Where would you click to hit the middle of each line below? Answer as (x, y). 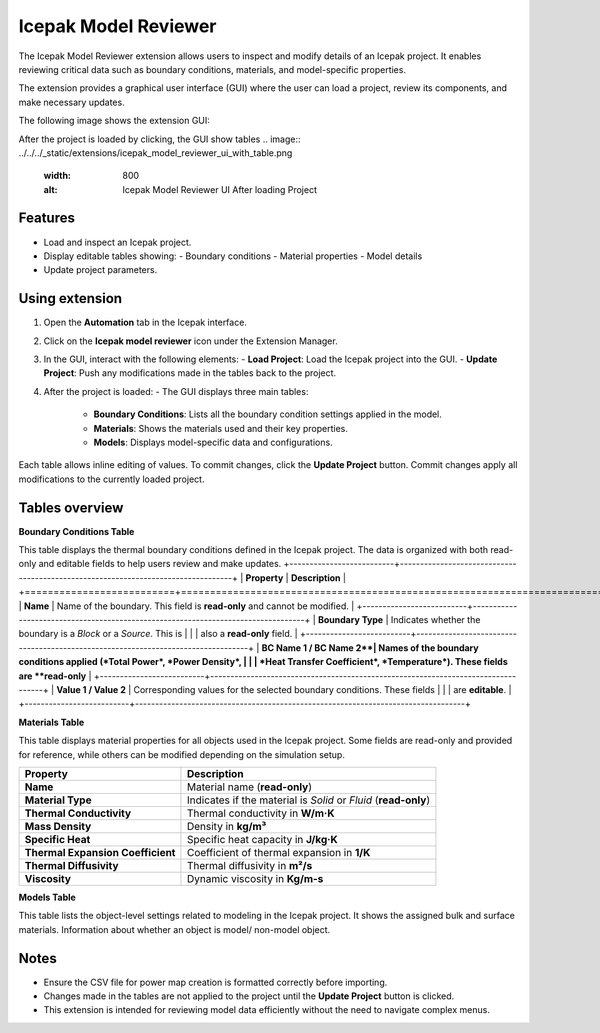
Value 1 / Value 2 (91, 689)
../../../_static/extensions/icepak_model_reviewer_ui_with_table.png (155, 152)
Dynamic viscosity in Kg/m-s (255, 878)
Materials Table (51, 722)
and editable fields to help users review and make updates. (160, 564)
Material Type (58, 800)
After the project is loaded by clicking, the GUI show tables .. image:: (159, 139)
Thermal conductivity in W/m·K (260, 813)
